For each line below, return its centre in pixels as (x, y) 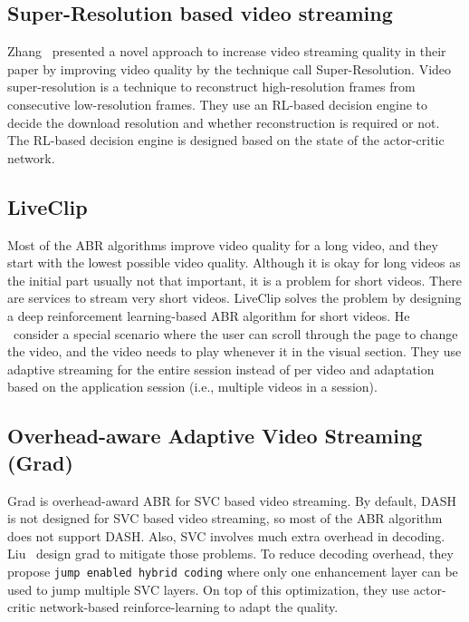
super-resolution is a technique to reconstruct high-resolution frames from (211, 87)
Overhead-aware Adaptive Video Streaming (215, 436)
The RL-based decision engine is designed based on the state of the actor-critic (226, 140)
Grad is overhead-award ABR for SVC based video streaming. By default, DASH (232, 500)
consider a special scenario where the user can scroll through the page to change (235, 333)
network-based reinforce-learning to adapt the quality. (189, 607)
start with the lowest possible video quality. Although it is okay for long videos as (234, 262)
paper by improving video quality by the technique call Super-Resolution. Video (230, 68)
